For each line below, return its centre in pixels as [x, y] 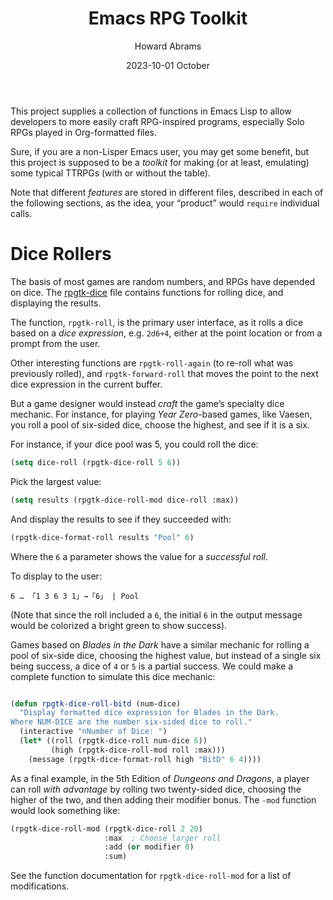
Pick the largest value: [56, 481]
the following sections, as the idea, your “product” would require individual [165, 203]
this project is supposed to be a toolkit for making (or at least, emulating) [160, 162]
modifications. [40, 886]
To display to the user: [56, 576]
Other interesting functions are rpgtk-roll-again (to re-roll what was [152, 363]
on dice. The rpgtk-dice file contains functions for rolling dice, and [147, 292]
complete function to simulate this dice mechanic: [113, 676]
